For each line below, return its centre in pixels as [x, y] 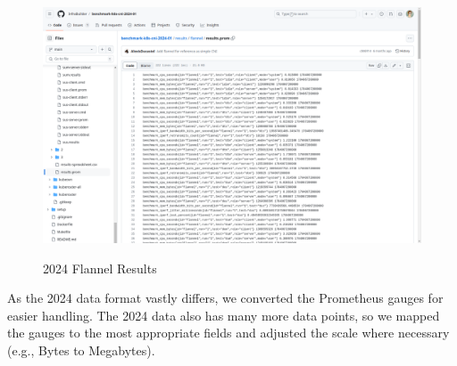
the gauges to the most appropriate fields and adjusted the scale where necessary [228, 333]
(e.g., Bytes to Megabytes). [81, 350]
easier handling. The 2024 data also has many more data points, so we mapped [224, 315]
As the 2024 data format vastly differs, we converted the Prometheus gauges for [225, 298]
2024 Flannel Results [100, 268]
